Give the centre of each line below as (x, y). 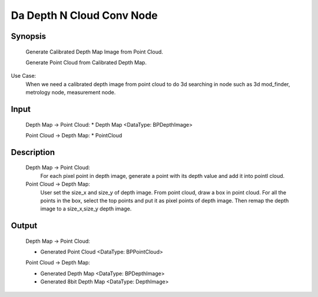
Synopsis (29, 36)
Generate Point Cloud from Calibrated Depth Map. (86, 62)
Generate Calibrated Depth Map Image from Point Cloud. (94, 52)
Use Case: (24, 76)
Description (33, 152)
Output (24, 226)
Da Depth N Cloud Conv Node (85, 15)
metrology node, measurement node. (71, 93)
